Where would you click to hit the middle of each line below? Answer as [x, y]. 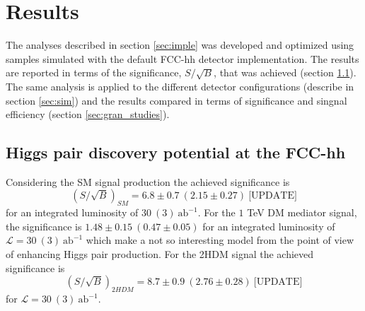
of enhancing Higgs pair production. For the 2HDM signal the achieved [160, 254]
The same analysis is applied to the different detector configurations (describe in [180, 86]
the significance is [44, 226]
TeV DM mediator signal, [302, 212]
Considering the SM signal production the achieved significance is [148, 181]
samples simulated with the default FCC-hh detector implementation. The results [182, 58]
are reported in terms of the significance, [94, 72]
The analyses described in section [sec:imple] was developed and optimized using [180, 45]
